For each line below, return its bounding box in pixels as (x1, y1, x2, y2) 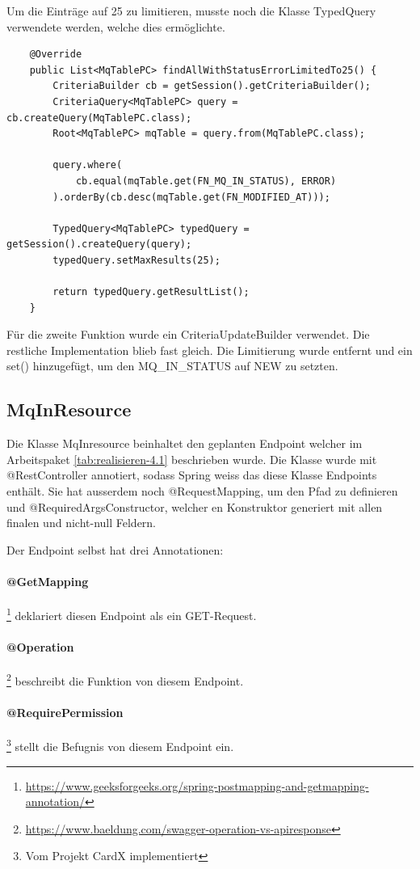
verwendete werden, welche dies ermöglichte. (6, 18, 225, 35)
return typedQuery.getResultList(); (52, 286, 250, 298)
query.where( (52, 159, 123, 171)
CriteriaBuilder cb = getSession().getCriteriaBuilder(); (52, 80, 372, 92)
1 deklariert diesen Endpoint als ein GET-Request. (6, 605, 257, 623)
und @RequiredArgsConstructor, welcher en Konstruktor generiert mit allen (6, 498, 383, 515)
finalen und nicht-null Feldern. (6, 514, 157, 531)
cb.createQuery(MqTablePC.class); (6, 112, 192, 124)
